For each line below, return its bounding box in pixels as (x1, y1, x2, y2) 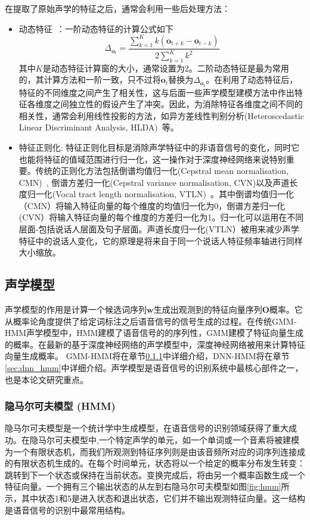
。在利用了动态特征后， (206, 73, 298, 86)
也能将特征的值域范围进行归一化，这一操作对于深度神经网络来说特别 (18, 152, 286, 165)
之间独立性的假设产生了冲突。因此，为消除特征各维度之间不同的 (52, 98, 303, 110)
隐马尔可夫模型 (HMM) (5, 398, 116, 413)
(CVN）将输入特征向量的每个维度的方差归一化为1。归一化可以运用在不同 (18, 211, 304, 223)
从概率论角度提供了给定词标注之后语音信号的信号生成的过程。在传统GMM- (5, 315, 297, 327)
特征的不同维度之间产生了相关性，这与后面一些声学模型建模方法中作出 (18, 86, 294, 98)
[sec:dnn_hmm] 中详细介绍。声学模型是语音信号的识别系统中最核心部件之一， (5, 362, 303, 374)
